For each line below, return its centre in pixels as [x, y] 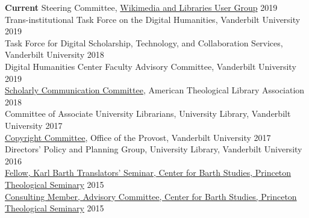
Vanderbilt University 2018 [55, 54]
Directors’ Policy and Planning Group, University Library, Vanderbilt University [154, 149]
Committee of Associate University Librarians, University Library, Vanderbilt [148, 114]
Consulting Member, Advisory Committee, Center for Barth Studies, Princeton [151, 196]
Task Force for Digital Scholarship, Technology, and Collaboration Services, [144, 42]
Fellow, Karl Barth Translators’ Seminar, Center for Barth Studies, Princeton [148, 173]
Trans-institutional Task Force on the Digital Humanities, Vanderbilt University [153, 19]
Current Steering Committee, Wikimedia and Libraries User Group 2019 [141, 7]
